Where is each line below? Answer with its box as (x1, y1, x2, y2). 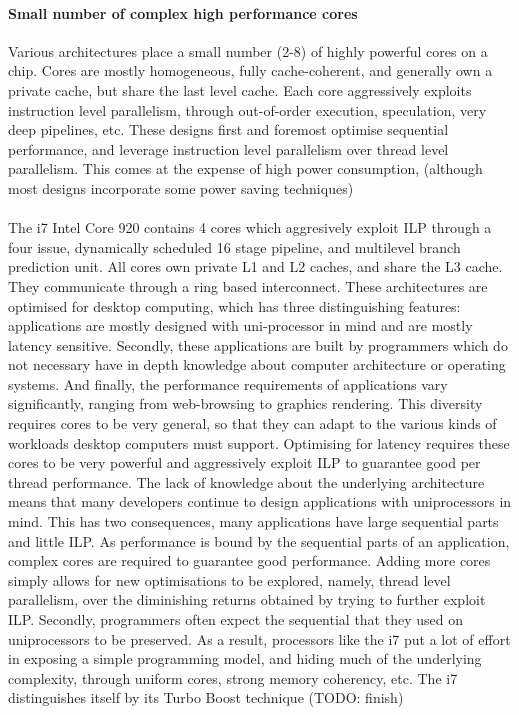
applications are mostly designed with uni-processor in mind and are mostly (8, 315, 473, 336)
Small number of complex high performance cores (8, 2, 358, 23)
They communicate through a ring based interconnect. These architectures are (8, 275, 488, 296)
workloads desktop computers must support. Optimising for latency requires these (8, 432, 510, 453)
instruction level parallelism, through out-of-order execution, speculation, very (8, 99, 487, 120)
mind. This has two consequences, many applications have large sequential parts (8, 511, 499, 532)
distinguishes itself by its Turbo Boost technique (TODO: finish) (8, 687, 404, 708)
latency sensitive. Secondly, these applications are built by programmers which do (8, 334, 508, 355)
